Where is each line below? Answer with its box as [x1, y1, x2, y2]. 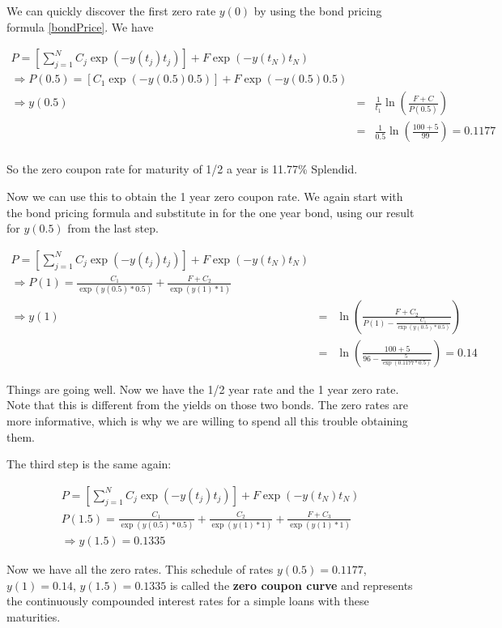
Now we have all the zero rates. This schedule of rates [6, 560, 274, 577]
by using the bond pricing [253, 2, 382, 19]
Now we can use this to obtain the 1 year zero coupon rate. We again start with [6, 187, 403, 204]
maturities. [6, 608, 61, 625]
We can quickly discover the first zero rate [6, 2, 216, 19]
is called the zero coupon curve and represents [169, 576, 413, 593]
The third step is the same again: [6, 455, 172, 472]
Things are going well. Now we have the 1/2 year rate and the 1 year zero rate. [6, 380, 399, 397]
